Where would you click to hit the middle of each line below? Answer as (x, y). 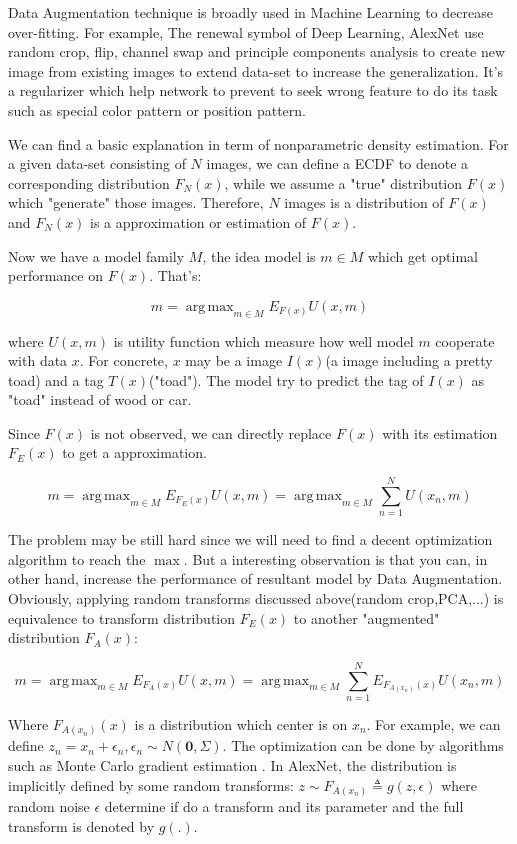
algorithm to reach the (77, 558)
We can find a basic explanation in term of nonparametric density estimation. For (258, 143)
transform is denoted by (81, 825)
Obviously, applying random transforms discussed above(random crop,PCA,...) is (256, 597)
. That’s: (175, 275)
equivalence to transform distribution (122, 617)
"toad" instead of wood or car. (100, 399)
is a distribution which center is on (241, 723)
